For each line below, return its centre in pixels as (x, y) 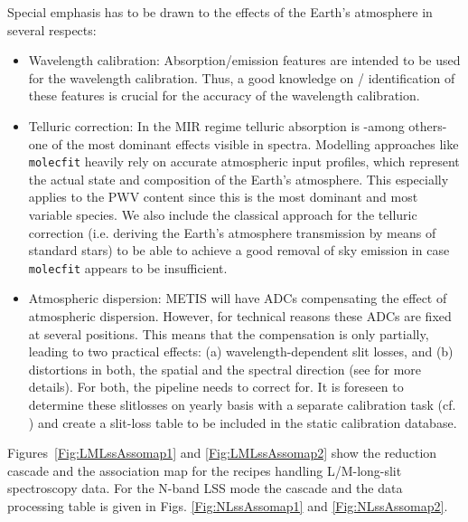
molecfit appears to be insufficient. (128, 267)
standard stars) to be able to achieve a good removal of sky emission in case (239, 250)
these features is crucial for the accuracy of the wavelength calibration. (224, 95)
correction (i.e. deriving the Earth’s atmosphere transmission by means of (232, 232)
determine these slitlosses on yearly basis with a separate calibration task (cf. (242, 404)
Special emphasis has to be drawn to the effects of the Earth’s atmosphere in (220, 12)
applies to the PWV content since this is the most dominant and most (223, 197)
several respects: (52, 29)
